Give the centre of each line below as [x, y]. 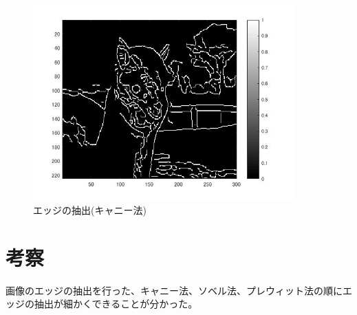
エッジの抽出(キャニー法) [90, 210]
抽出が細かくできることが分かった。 [116, 304]
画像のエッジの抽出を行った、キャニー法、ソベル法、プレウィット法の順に [174, 290]
